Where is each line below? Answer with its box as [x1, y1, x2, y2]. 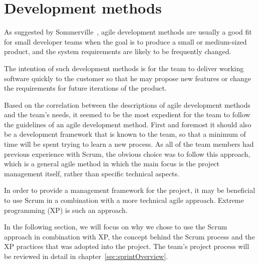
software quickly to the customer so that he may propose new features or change [4, 73, 251, 83]
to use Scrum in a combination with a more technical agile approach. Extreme [4, 195, 244, 205]
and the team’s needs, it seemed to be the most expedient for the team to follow [4, 109, 250, 120]
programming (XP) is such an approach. [4, 204, 128, 215]
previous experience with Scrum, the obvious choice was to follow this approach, [4, 148, 250, 159]
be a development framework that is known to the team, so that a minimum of [4, 129, 246, 139]
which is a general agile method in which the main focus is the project [4, 158, 220, 169]
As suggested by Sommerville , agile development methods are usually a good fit [4, 27, 252, 37]
